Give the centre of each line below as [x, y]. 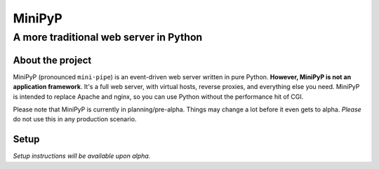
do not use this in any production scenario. [75, 119]
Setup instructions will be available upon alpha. [82, 156]
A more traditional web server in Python [108, 37]
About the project [52, 60]
